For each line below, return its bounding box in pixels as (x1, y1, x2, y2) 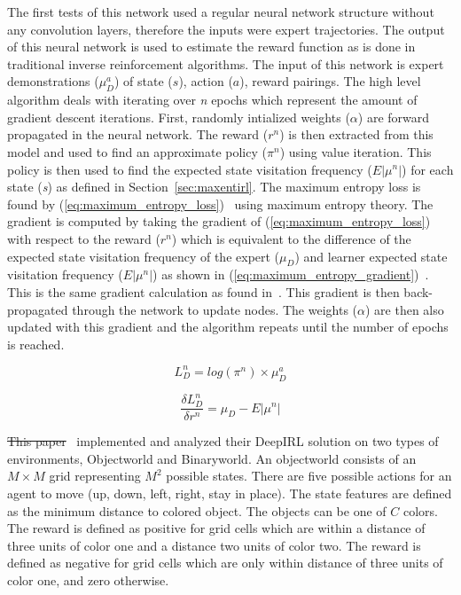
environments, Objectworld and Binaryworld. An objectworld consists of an (7, 449, 417, 467)
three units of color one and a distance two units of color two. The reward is (7, 536, 421, 554)
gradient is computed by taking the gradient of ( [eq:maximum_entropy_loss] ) (7, 212, 431, 231)
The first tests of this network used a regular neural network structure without (7, 3, 434, 20)
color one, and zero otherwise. (7, 570, 169, 589)
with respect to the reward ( (7, 229, 160, 247)
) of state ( (114, 72, 173, 90)
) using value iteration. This (279, 142, 432, 160)
